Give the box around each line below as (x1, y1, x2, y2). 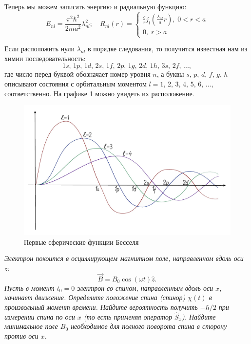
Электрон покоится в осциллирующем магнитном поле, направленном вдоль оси (4, 253, 244, 263)
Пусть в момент (4, 282, 55, 293)
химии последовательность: (4, 53, 86, 63)
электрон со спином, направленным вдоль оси (77, 282, 213, 293)
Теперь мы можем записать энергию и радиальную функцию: (4, 1, 187, 11)
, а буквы (156, 69, 184, 79)
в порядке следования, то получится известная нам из (88, 43, 248, 54)
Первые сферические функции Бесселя (24, 236, 139, 247)
